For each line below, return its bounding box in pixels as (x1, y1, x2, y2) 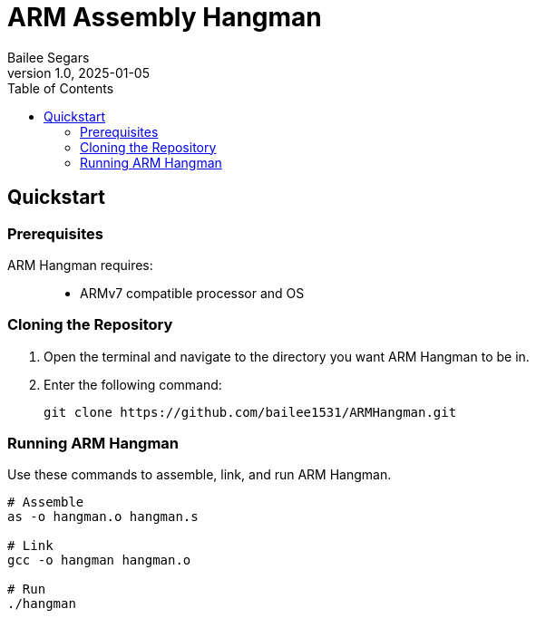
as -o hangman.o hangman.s (7, 509, 199, 525)
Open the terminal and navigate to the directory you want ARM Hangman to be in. (44, 348, 530, 364)
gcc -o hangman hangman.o (7, 553, 191, 568)
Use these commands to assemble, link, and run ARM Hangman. (7, 467, 392, 483)
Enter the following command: (44, 376, 222, 392)
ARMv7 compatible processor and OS (80, 285, 305, 301)
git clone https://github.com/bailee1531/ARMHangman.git (44, 404, 457, 420)
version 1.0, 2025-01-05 (7, 64, 150, 81)
